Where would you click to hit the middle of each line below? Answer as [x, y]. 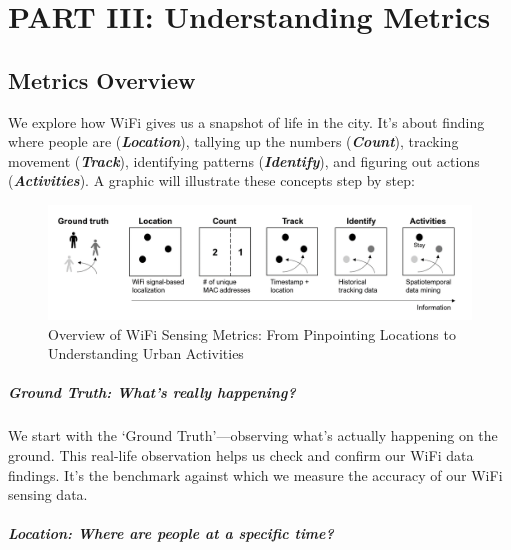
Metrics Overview [102, 79]
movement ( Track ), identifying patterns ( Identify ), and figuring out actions [244, 160]
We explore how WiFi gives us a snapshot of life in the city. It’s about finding [246, 121]
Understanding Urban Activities [146, 353]
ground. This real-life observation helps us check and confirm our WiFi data [241, 455]
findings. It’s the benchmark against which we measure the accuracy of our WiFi [255, 474]
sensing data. [48, 494]
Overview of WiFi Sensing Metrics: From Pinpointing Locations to [252, 333]
